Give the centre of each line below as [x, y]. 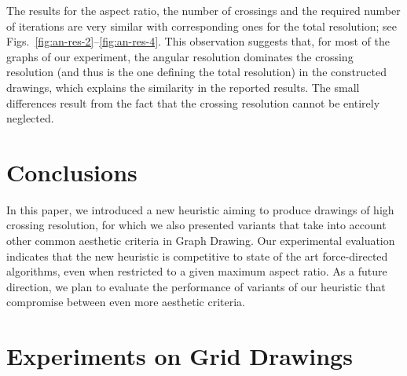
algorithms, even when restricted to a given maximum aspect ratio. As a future [197, 271]
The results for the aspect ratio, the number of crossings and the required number [203, 10]
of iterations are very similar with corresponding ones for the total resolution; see [202, 26]
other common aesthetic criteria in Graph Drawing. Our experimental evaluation [201, 241]
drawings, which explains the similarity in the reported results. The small [183, 87]
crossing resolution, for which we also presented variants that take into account [196, 225]
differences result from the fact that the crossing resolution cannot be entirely [193, 102]
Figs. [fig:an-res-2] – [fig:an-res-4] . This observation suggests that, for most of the [198, 41]
